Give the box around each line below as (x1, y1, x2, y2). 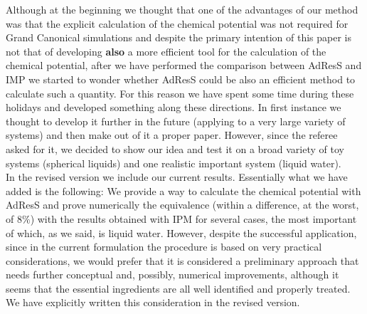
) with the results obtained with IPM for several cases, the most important (30, 211, 357, 226)
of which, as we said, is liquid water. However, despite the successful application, (6, 225, 357, 240)
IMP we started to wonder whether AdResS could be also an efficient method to (6, 71, 356, 86)
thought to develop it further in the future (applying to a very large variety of (6, 113, 346, 128)
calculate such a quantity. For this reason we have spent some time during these (6, 85, 354, 100)
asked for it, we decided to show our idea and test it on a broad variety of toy (6, 141, 344, 156)
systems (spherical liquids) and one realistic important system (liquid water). (6, 155, 341, 170)
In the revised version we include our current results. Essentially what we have (6, 169, 348, 184)
